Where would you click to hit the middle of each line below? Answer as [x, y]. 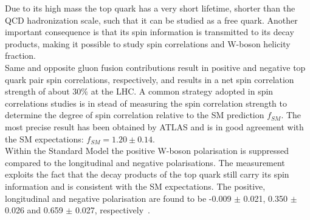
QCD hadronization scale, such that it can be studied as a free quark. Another [151, 20]
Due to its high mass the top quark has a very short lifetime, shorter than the [150, 8]
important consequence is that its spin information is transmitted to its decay [150, 32]
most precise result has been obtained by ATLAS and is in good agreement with [154, 126]
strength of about [37, 91]
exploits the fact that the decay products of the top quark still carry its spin [147, 174]
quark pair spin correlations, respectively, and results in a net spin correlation [150, 79]
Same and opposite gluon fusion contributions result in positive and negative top [155, 67]
